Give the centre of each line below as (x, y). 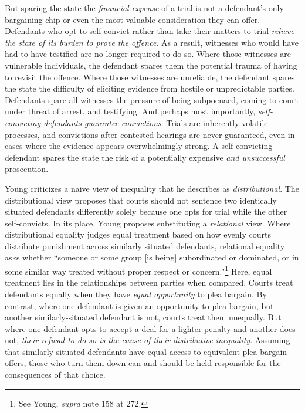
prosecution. (27, 169)
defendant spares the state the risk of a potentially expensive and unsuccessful (145, 157)
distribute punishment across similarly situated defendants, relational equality (145, 246)
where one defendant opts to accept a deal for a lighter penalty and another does (150, 328)
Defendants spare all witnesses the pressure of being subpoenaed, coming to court (151, 99)
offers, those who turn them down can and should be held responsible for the (143, 363)
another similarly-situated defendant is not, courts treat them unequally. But (143, 317)
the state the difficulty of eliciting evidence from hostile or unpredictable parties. (150, 88)
